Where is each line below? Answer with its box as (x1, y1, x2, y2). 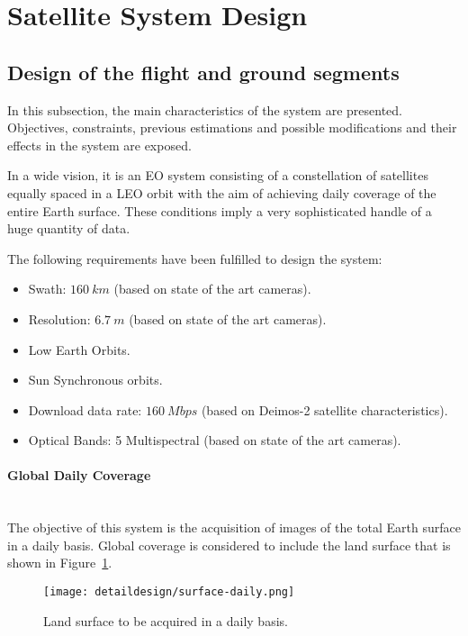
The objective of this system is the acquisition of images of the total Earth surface (7, 518, 461, 537)
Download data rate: (28, 400, 142, 419)
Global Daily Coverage (7, 466, 151, 485)
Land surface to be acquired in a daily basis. (43, 611, 288, 630)
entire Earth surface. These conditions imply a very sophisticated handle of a (7, 201, 432, 220)
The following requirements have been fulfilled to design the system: (7, 249, 382, 268)
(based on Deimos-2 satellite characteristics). (201, 400, 448, 419)
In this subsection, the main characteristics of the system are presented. (7, 100, 402, 119)
